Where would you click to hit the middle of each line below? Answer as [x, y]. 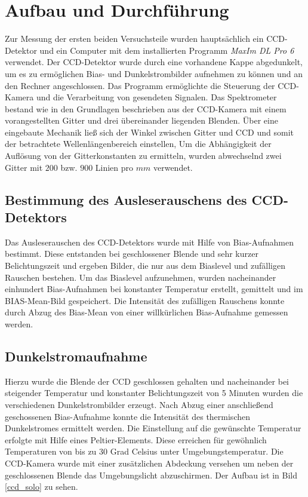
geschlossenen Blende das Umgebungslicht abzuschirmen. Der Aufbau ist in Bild [151, 475]
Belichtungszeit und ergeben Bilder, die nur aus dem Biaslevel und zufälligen [145, 266]
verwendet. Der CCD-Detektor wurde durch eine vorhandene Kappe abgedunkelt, [154, 62]
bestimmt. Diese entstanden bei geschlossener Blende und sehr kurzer [132, 254]
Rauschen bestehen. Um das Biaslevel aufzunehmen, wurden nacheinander [141, 277]
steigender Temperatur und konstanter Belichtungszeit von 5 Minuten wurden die [154, 393]
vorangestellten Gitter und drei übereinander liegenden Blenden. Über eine [141, 120]
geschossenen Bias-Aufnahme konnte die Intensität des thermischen [127, 416]
